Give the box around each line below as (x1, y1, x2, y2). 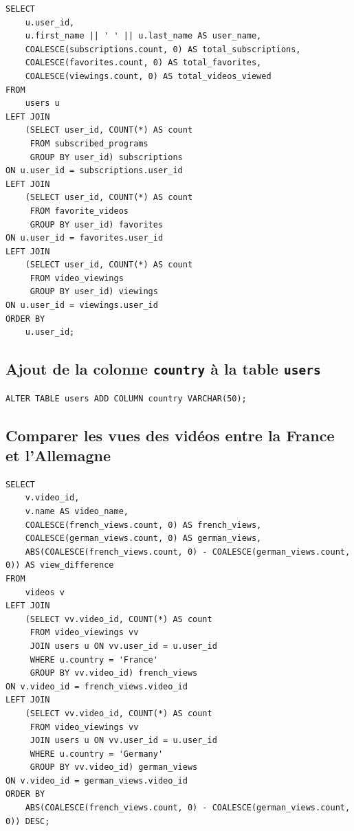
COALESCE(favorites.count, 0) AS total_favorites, (25, 58, 262, 68)
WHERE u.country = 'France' (30, 654, 158, 665)
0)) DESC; (5, 816, 50, 826)
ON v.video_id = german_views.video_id (5, 775, 188, 786)
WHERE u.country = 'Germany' (30, 749, 164, 759)
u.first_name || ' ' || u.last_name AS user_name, (25, 31, 262, 41)
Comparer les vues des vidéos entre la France (5, 424, 335, 445)
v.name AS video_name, (25, 507, 129, 516)
